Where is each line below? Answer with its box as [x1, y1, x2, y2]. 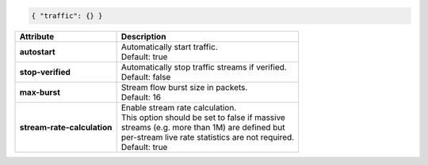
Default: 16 [120, 92, 162, 103]
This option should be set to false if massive [120, 111, 285, 122]
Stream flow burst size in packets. [120, 81, 248, 92]
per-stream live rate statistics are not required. [120, 131, 295, 142]
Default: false [120, 71, 171, 82]
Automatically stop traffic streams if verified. [120, 62, 287, 73]
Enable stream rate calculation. [120, 102, 237, 113]
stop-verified [19, 66, 71, 77]
